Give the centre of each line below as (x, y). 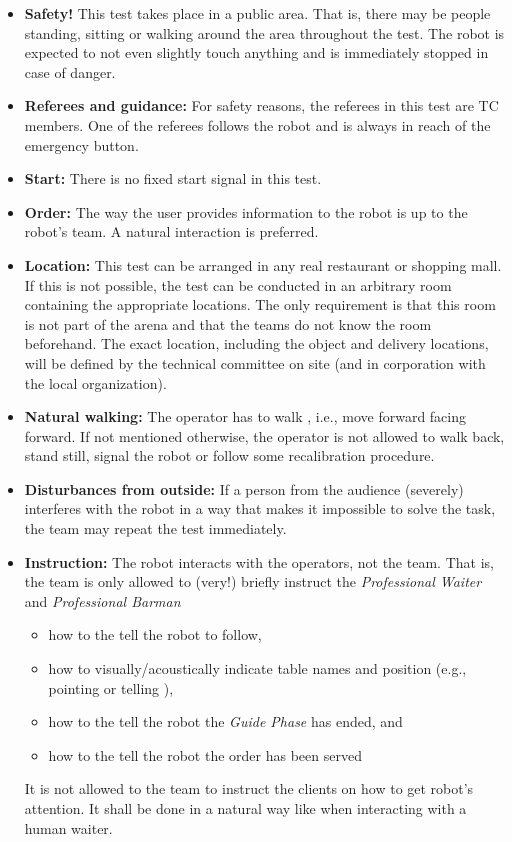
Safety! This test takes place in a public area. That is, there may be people (257, 13)
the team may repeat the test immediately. (155, 528)
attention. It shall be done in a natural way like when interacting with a (245, 808)
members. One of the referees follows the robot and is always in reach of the (257, 124)
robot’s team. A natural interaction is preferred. (171, 231)
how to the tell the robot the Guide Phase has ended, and (225, 721)
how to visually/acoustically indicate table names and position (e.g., (257, 668)
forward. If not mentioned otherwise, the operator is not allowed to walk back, (264, 435)
